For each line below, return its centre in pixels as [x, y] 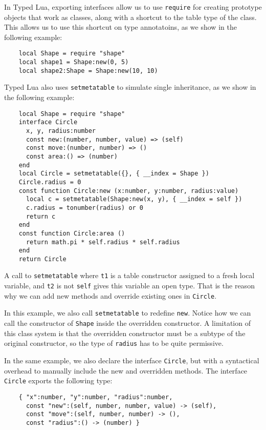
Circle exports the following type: [58, 380]
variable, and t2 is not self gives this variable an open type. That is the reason [129, 286]
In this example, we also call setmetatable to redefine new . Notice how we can [128, 313]
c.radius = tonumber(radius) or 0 [85, 208]
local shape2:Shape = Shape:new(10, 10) [88, 71]
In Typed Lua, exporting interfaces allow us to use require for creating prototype [133, 7]
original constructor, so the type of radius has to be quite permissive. [114, 343]
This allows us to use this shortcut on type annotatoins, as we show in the [120, 27]
